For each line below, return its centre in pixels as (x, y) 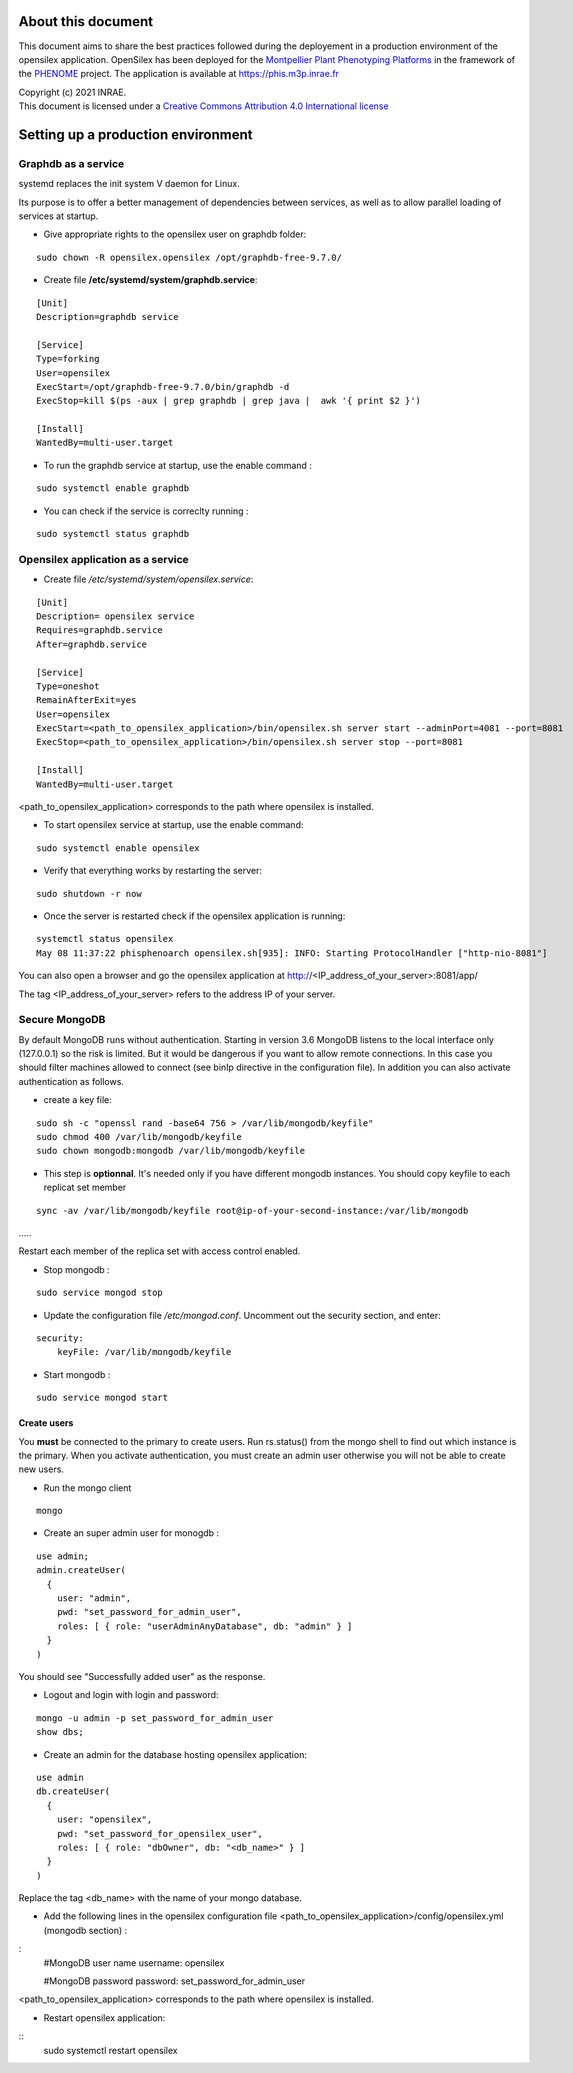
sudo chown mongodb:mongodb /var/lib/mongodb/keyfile (170, 1151)
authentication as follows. (71, 1081)
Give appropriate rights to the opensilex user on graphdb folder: (175, 234)
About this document (86, 21)
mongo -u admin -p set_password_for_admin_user (155, 1718)
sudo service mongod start (102, 1398)
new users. (41, 1469)
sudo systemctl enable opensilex (118, 848)
